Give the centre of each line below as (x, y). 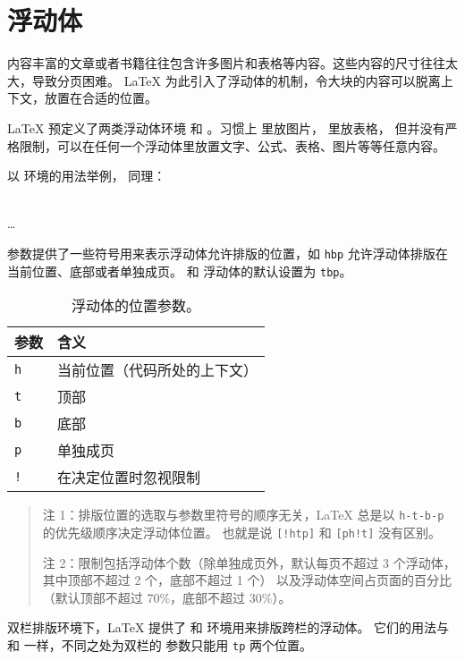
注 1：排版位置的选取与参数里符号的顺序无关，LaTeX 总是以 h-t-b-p (243, 515)
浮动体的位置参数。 (136, 306)
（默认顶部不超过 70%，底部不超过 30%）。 (167, 597)
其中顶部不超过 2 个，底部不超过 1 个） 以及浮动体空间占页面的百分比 (247, 580)
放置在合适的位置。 (101, 98)
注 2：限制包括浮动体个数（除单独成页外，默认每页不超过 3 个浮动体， (249, 562)
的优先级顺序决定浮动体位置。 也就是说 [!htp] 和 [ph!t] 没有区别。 (242, 532)
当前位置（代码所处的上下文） (158, 370)
